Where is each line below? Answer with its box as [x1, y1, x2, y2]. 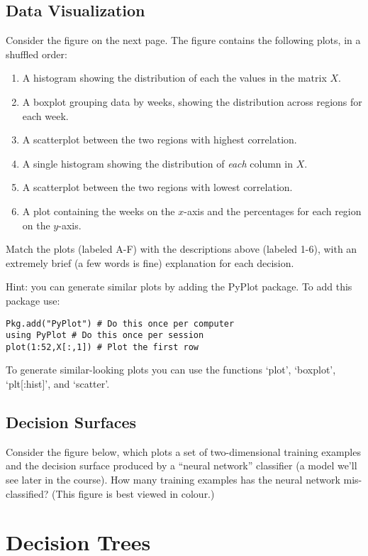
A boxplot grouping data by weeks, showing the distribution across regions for [22, 94, 362, 109]
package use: [6, 293, 60, 307]
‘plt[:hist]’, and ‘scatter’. [6, 376, 110, 391]
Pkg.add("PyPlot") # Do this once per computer [6, 318, 235, 329]
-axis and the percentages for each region [184, 203, 362, 218]
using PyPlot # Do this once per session [6, 330, 204, 341]
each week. [22, 108, 69, 123]
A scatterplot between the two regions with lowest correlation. [22, 180, 293, 195]
